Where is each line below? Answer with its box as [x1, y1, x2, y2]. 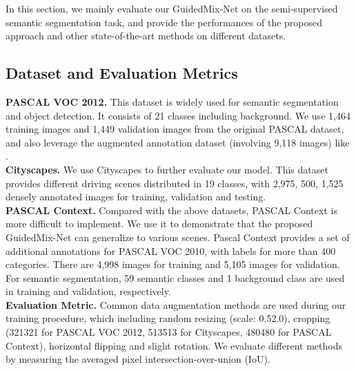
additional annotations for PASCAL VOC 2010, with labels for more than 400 [6, 243, 336, 258]
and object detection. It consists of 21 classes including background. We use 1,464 [6, 108, 350, 122]
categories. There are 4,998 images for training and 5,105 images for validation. [6, 257, 340, 272]
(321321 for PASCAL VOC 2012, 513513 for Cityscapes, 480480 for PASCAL [6, 325, 332, 339]
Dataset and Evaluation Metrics [6, 62, 238, 84]
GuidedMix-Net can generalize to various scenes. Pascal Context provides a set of [6, 229, 350, 244]
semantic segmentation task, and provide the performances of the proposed [6, 15, 323, 29]
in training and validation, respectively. [6, 284, 171, 298]
